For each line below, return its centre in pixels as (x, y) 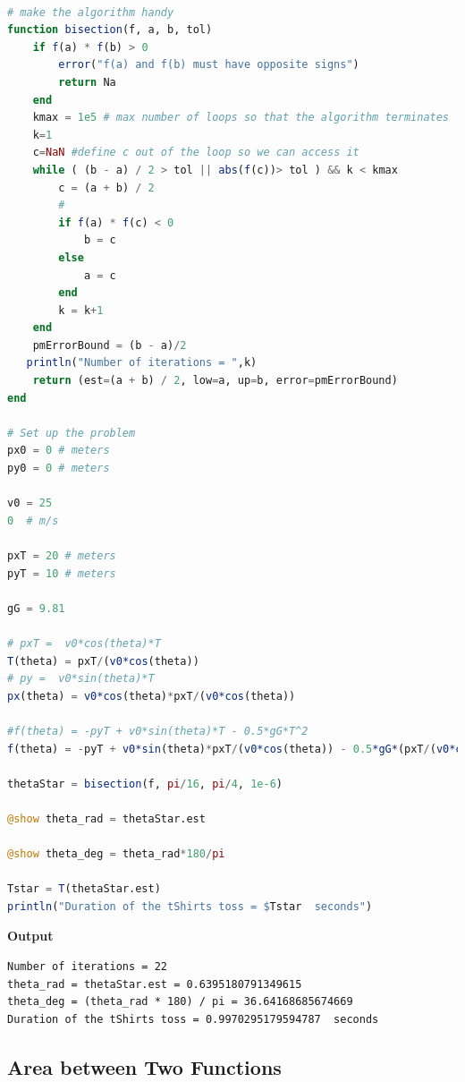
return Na (87, 82)
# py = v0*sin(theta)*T (81, 679)
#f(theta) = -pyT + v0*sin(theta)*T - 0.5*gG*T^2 (158, 731)
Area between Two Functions (144, 1066)
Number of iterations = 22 (87, 967)
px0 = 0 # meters (59, 451)
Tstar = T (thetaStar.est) (84, 889)
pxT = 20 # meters (62, 556)
